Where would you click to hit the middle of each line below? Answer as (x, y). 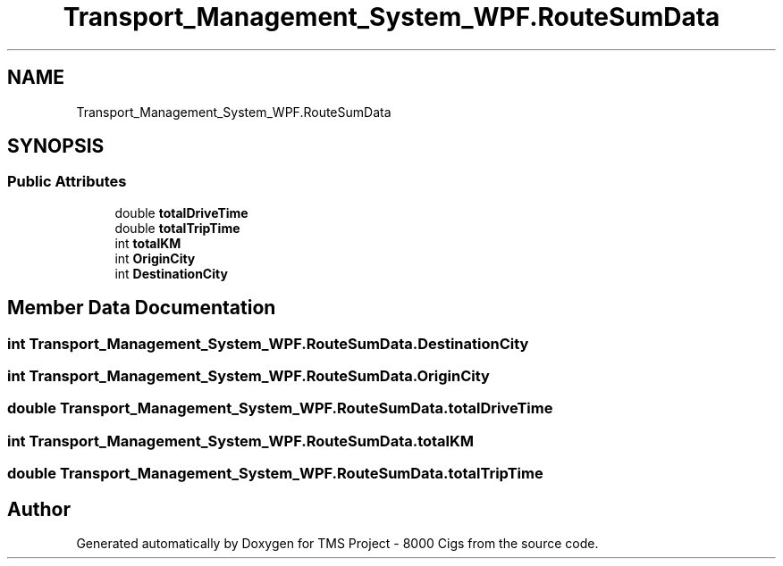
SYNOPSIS (56, 146)
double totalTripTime (177, 228)
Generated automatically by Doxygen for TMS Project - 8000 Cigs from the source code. (337, 543)
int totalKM (148, 243)
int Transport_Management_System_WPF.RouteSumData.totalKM (241, 441)
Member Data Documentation (142, 308)
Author (39, 509)
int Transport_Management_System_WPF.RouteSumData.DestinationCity (268, 343)
